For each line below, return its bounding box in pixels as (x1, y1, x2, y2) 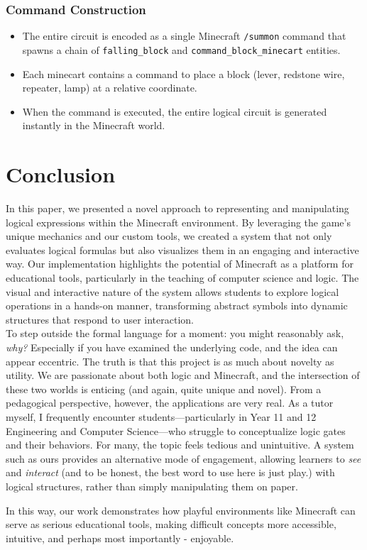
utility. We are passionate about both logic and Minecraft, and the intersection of (6, 368, 360, 383)
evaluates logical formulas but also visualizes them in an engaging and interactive (6, 242, 359, 257)
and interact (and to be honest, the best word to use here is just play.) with (6, 465, 335, 480)
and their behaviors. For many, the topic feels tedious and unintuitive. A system (6, 437, 354, 452)
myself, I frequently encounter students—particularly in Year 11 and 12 (6, 409, 317, 424)
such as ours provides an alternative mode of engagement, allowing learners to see (6, 451, 361, 466)
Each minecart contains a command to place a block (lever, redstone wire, (22, 66, 345, 81)
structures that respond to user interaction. (6, 312, 194, 326)
